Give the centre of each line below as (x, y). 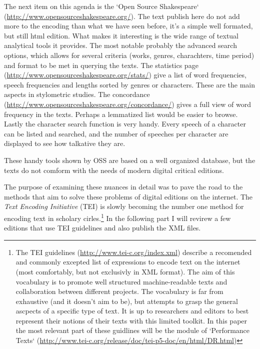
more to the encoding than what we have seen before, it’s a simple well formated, (128, 26)
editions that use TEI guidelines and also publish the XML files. (102, 228)
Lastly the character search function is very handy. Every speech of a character (125, 124)
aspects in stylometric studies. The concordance (77, 94)
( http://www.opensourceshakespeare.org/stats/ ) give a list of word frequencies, (125, 75)
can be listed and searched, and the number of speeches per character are (116, 133)
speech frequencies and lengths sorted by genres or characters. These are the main (130, 84)
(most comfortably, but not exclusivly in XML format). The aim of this (125, 271)
